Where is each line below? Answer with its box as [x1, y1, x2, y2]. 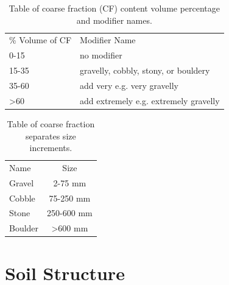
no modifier [80, 49, 122, 62]
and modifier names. [76, 13, 152, 26]
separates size [26, 129, 76, 142]
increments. [29, 141, 72, 154]
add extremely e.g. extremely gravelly [80, 94, 220, 107]
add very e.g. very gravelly [80, 79, 178, 91]
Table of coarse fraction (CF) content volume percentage [9, 2, 220, 14]
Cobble [9, 191, 35, 204]
